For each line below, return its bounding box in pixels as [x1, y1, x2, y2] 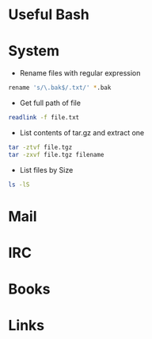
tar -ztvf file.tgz [8, 143, 73, 151]
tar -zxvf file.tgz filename [8, 150, 104, 158]
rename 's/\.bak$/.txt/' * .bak [8, 84, 112, 92]
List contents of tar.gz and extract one [19, 127, 145, 137]
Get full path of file [19, 98, 82, 107]
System [8, 42, 60, 60]
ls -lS [8, 181, 30, 189]
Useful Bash [8, 6, 89, 24]
